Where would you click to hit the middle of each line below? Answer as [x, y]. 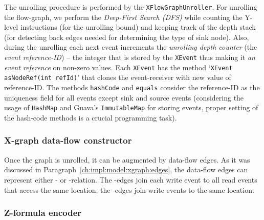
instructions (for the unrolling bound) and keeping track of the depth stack [138, 27]
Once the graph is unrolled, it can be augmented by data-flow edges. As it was [127, 159]
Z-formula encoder [43, 213]
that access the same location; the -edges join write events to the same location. [129, 189]
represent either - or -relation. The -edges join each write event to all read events [131, 179]
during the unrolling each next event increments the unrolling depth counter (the [131, 47]
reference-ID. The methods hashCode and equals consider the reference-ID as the [132, 87]
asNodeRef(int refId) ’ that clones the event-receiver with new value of [118, 77]
